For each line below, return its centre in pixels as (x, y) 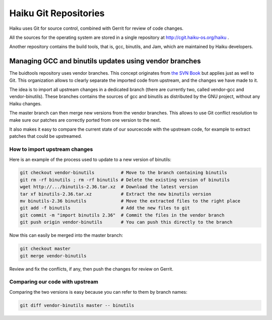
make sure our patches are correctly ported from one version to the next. (85, 120)
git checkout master (45, 249)
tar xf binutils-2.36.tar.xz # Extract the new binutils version (116, 194)
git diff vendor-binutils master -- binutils (77, 305)
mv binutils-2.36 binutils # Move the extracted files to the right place (130, 201)
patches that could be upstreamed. (46, 136)
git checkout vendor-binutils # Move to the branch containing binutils (124, 173)
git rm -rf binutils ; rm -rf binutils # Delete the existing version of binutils (125, 180)
